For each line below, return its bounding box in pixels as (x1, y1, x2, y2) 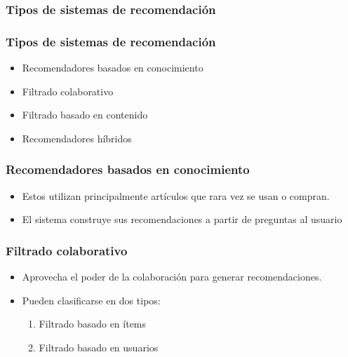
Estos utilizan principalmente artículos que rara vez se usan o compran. (22, 188, 330, 203)
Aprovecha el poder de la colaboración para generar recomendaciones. (22, 269, 322, 284)
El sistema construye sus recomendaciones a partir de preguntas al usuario (22, 212, 342, 227)
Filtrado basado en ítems (39, 316, 147, 331)
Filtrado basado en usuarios (39, 339, 159, 354)
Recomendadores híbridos (22, 130, 132, 145)
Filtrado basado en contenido (22, 107, 148, 122)
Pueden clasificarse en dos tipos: (22, 292, 161, 307)
